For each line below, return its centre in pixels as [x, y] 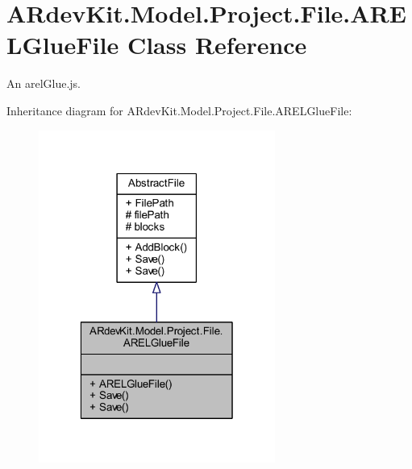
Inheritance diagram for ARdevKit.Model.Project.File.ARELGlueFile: [179, 110]
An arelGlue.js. [44, 83]
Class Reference [217, 45]
